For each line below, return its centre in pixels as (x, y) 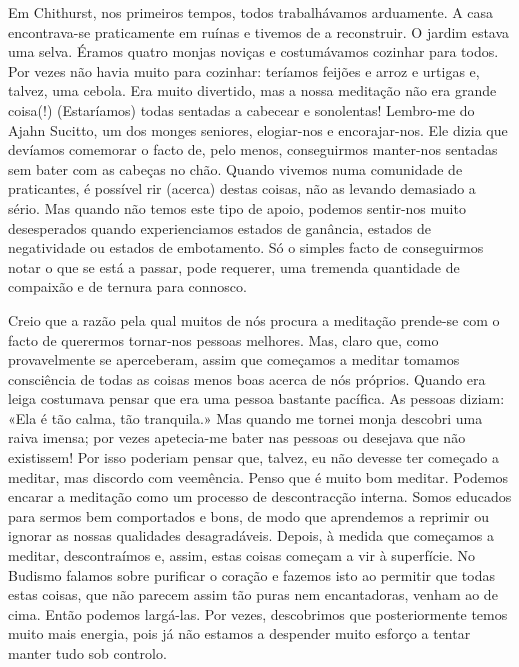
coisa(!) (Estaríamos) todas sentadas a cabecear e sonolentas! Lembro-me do (241, 109)
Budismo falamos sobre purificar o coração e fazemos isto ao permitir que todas (251, 574)
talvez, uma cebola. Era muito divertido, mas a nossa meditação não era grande (252, 90)
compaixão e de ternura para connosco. (127, 286)
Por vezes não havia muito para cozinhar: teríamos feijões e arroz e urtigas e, (244, 70)
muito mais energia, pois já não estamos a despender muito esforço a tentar (239, 633)
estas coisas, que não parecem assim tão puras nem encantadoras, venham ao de (253, 594)
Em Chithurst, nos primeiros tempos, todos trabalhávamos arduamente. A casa (251, 12)
